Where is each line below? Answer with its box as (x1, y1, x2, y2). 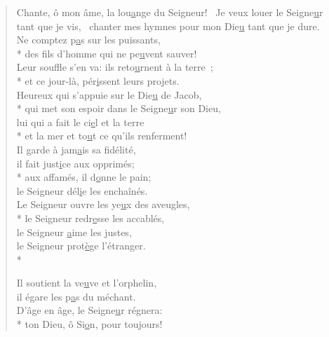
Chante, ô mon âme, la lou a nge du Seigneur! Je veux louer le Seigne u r (16, 5, 323, 19)
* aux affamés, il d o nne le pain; (16, 170, 152, 184)
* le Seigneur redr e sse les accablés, (16, 210, 165, 225)
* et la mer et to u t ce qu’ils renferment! (16, 128, 187, 143)
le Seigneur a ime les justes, (16, 224, 132, 239)
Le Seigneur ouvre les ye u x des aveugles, (16, 197, 190, 212)
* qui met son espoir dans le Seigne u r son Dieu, (16, 101, 221, 116)
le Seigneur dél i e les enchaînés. (16, 183, 148, 198)
